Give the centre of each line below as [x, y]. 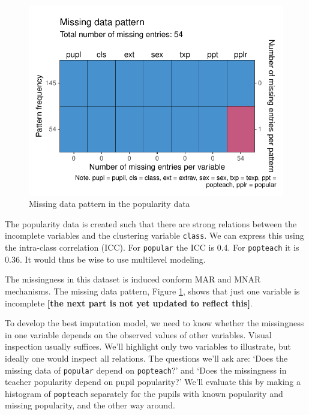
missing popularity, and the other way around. [90, 405]
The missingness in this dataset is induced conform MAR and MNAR [133, 279]
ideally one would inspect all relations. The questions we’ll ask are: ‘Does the [146, 358]
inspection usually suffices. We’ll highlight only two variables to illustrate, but [148, 346]
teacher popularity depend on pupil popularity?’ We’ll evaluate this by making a [153, 382]
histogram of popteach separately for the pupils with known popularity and [144, 393]
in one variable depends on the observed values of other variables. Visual [138, 334]
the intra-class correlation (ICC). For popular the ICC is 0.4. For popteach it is [152, 247]
